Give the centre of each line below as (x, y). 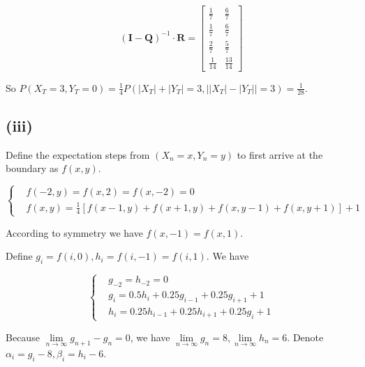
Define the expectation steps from (78, 154)
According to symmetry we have (74, 232)
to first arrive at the (280, 154)
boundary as (32, 168)
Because (23, 337)
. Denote (305, 337)
